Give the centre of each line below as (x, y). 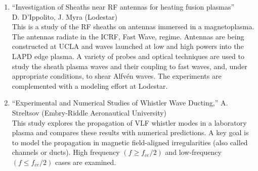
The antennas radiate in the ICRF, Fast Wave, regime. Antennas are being (128, 36)
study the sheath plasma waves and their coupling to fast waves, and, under (130, 66)
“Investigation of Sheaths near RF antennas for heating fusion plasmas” (123, 7)
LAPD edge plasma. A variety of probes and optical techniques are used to (128, 56)
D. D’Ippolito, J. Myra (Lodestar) (65, 16)
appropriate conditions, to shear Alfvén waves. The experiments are (117, 76)
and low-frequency (193, 152)
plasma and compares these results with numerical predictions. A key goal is (130, 132)
